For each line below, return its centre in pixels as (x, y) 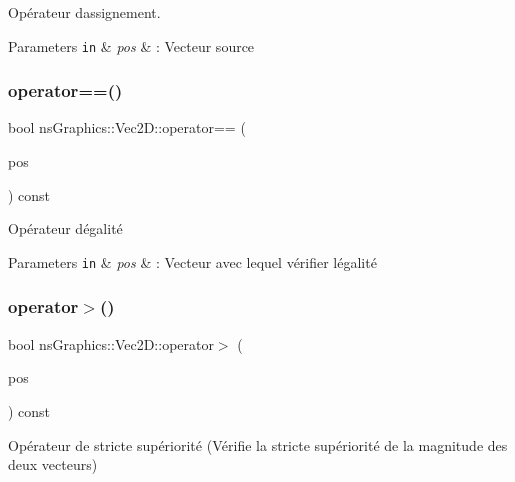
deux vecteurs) (53, 464)
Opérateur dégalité (65, 228)
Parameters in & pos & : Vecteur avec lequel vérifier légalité (192, 261)
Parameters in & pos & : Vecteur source (131, 45)
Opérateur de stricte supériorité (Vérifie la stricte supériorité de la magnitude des (258, 444)
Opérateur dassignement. (84, 12)
